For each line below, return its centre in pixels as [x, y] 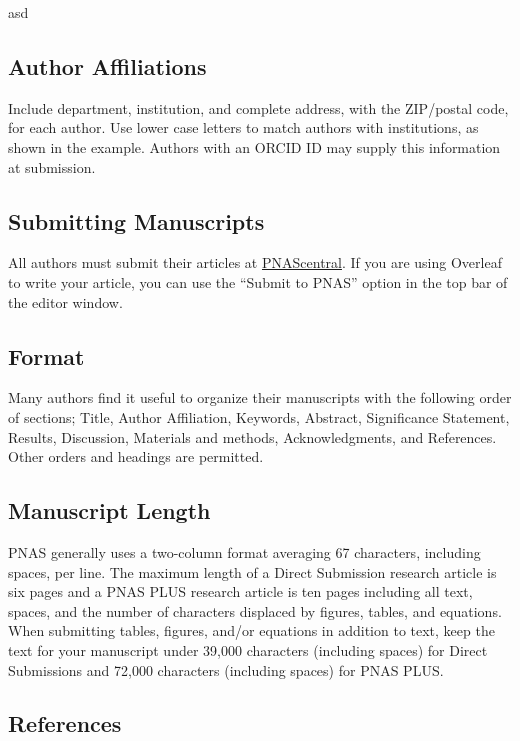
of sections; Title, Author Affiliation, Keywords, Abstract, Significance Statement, [259, 416]
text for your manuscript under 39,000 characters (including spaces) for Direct [248, 649]
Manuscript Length [109, 510]
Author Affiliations [107, 65]
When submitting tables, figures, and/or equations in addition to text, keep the [251, 630]
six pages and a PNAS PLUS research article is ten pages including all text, [240, 591]
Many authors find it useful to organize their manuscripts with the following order [260, 397]
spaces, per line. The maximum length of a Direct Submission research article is [252, 571]
